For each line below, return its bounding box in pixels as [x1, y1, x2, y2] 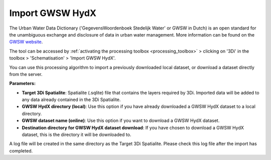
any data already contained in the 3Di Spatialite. [22, 96, 121, 102]
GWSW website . [9, 39, 43, 45]
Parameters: [9, 80, 36, 86]
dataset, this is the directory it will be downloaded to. [22, 131, 131, 137]
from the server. [9, 71, 43, 77]
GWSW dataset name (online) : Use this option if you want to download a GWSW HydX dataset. [22, 117, 220, 123]
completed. [9, 147, 33, 153]
